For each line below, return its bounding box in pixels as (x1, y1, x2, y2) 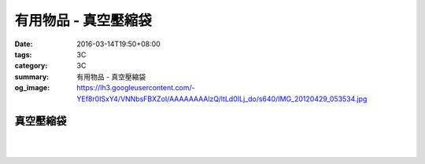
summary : (14, 71, 50, 82)
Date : (14, 39, 33, 49)
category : (14, 61, 48, 71)
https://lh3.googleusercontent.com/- (76, 83, 196, 93)
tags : (14, 49, 32, 59)
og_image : (14, 83, 50, 93)
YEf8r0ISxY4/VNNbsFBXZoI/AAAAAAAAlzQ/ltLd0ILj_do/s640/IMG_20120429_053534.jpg (76, 94, 368, 104)
